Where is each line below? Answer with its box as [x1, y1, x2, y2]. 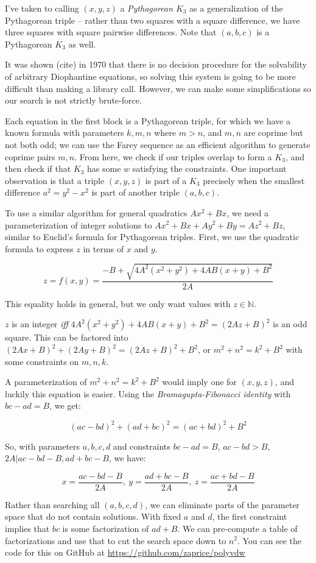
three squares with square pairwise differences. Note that [5, 26, 217, 38]
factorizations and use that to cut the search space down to [5, 534, 226, 547]
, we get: [49, 399, 81, 412]
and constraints [113, 439, 170, 452]
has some [87, 162, 121, 175]
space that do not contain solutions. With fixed [5, 510, 181, 523]
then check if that [5, 162, 71, 175]
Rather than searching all [5, 498, 100, 511]
